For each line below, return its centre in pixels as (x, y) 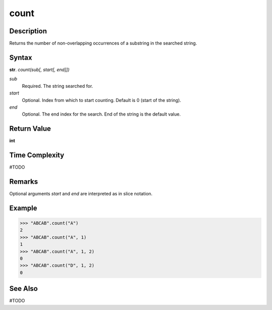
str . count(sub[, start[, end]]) (40, 69)
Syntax (21, 57)
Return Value (30, 129)
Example (23, 208)
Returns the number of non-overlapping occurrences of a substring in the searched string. (103, 43)
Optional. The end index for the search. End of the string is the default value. (101, 114)
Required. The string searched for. (57, 86)
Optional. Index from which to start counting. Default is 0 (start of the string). (101, 100)
